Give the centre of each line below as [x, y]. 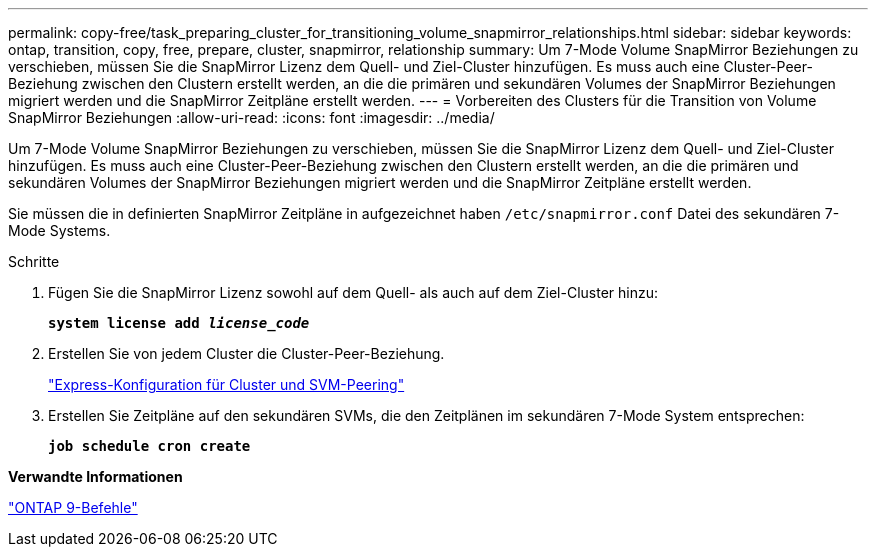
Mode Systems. [59, 230]
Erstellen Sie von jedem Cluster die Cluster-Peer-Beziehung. [246, 353]
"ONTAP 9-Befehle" [73, 507]
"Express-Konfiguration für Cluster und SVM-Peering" [226, 384]
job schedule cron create [149, 446]
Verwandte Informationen [95, 476]
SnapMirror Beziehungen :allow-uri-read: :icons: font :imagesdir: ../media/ [251, 117]
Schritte [34, 261]
